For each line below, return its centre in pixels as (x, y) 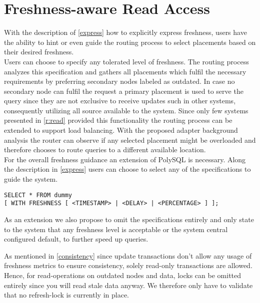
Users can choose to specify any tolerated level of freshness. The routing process (126, 61)
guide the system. (31, 179)
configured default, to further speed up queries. (76, 239)
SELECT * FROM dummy (38, 195)
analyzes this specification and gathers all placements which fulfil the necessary (125, 71)
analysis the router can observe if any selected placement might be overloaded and (130, 140)
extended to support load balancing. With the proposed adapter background (121, 130)
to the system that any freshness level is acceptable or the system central (116, 229)
